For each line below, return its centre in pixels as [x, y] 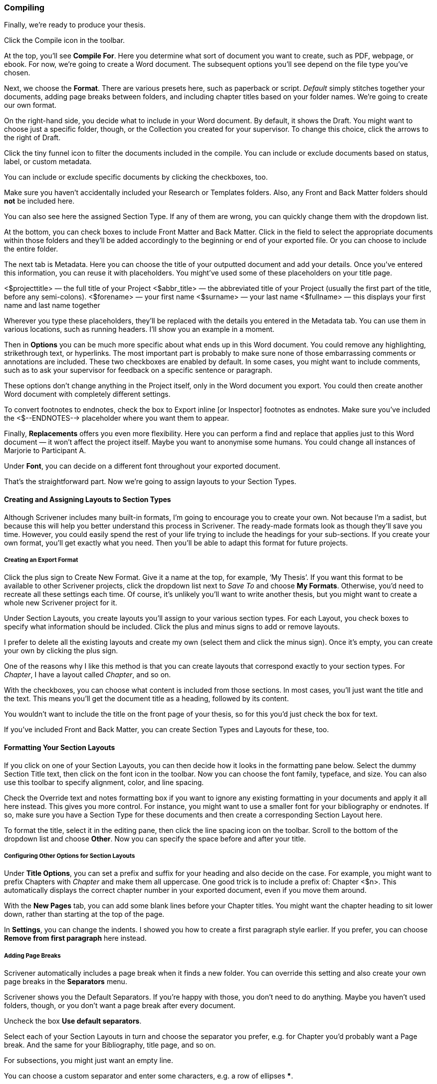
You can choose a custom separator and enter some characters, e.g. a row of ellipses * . [149, 1076]
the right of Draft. [32, 138]
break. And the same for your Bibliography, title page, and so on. [110, 1045]
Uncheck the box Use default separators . [73, 1021]
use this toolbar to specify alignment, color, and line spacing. [104, 782]
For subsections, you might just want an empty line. [89, 1061]
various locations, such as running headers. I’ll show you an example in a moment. [139, 329]
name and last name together [52, 305]
